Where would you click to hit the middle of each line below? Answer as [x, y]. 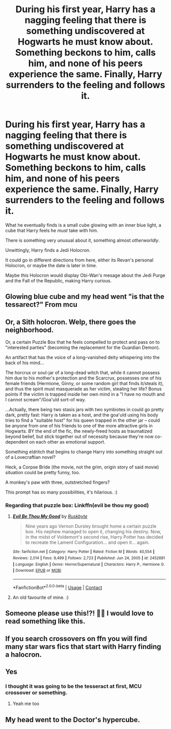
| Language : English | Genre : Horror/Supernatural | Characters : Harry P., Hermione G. [89, 564]
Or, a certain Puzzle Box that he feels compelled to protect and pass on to [83, 342]
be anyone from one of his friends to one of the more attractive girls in [79, 426]
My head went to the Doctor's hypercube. [73, 720]
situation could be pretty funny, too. [43, 473]
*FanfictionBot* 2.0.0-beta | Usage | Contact [58, 587]
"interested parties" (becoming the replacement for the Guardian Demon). [83, 347]
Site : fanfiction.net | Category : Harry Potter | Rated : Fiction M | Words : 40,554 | [83, 552]
